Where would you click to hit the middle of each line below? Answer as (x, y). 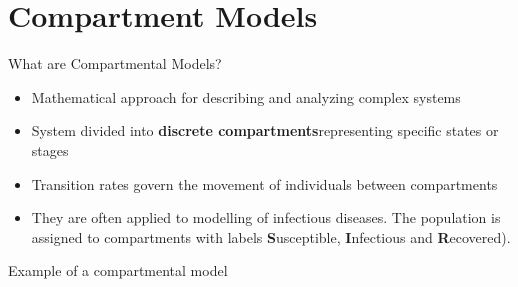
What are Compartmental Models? (115, 63)
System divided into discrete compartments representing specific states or (265, 130)
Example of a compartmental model (118, 270)
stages (50, 149)
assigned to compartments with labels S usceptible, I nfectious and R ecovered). (271, 236)
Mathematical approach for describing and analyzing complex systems (246, 96)
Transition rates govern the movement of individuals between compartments (264, 183)
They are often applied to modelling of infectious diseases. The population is (266, 217)
